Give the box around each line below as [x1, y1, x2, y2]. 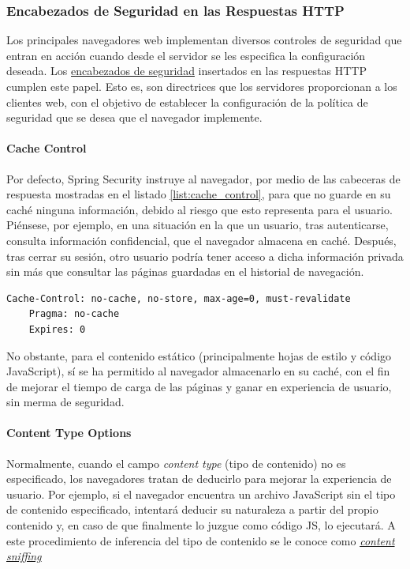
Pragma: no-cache [28, 308, 120, 320]
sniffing [6, 548, 42, 564]
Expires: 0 [28, 323, 86, 335]
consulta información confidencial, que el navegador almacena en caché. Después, [6, 232, 397, 248]
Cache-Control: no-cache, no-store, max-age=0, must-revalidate [6, 292, 351, 304]
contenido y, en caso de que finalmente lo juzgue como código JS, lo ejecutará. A [6, 517, 396, 533]
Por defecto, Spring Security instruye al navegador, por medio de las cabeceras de [6, 170, 401, 187]
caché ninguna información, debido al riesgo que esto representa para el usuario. [6, 201, 393, 217]
